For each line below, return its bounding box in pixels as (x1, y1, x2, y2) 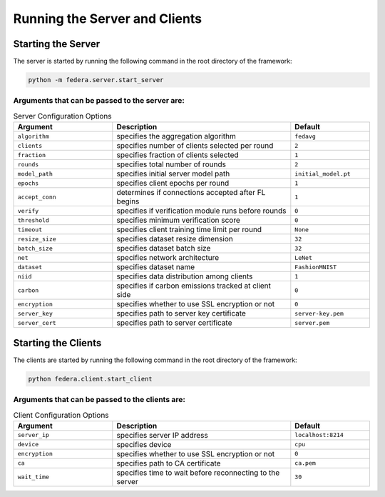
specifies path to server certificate (116, 318, 232, 328)
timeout (17, 226, 43, 234)
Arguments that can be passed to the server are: (13, 96, 185, 106)
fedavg (294, 132, 317, 140)
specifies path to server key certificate (116, 308, 246, 318)
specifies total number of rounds (116, 159, 226, 169)
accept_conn (17, 193, 56, 201)
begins (116, 196, 140, 206)
